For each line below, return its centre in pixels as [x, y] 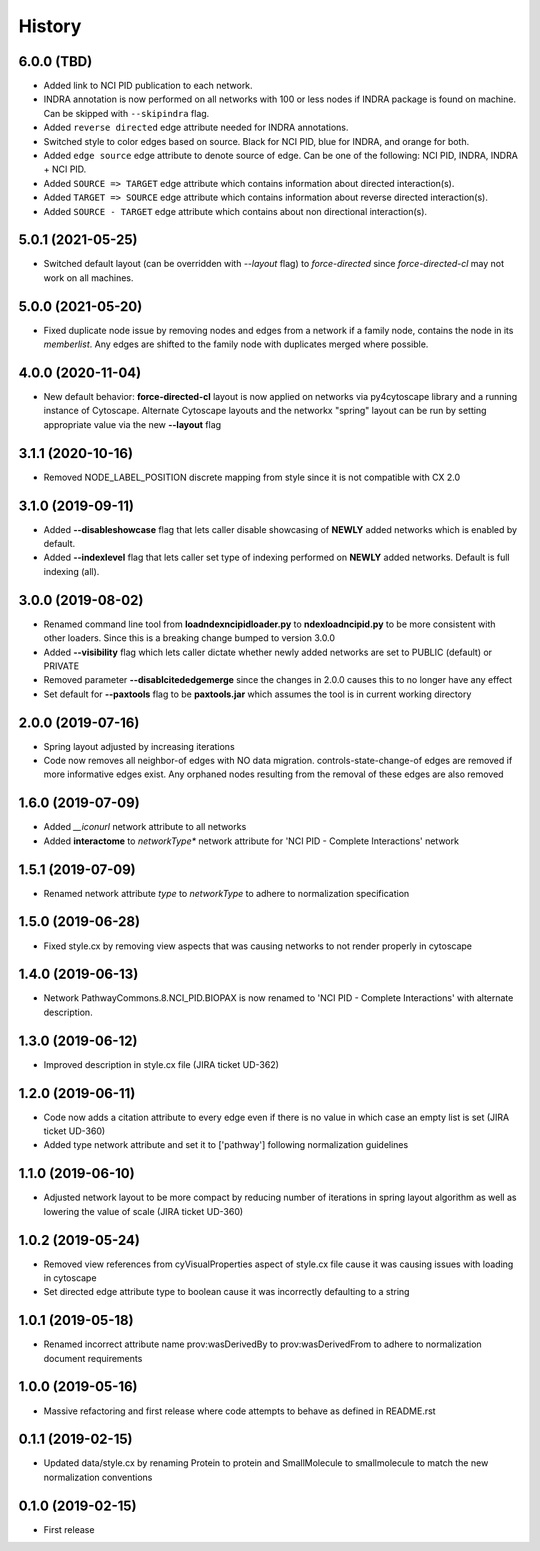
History [50, 26]
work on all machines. [88, 277]
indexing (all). [71, 571]
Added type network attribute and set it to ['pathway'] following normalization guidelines [226, 1145]
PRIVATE [61, 666]
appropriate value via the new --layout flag [132, 424]
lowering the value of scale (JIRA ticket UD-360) [143, 1211]
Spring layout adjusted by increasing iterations [139, 746]
